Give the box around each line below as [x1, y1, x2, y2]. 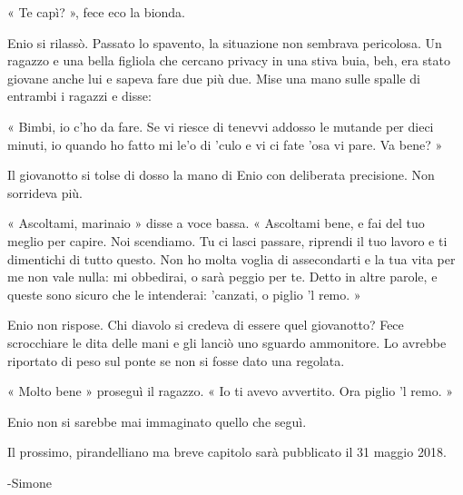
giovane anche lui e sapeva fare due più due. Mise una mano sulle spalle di [7, 68, 420, 87]
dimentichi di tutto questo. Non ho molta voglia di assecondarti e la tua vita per [7, 249, 456, 268]
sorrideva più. [7, 183, 84, 202]
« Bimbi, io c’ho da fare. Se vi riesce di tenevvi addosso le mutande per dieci [7, 116, 434, 135]
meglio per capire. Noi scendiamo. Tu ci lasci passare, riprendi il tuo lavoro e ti [7, 231, 448, 250]
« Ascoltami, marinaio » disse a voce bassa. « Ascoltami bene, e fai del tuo [7, 213, 425, 233]
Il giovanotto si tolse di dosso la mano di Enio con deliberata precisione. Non [7, 165, 435, 184]
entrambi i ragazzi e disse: [7, 86, 152, 105]
